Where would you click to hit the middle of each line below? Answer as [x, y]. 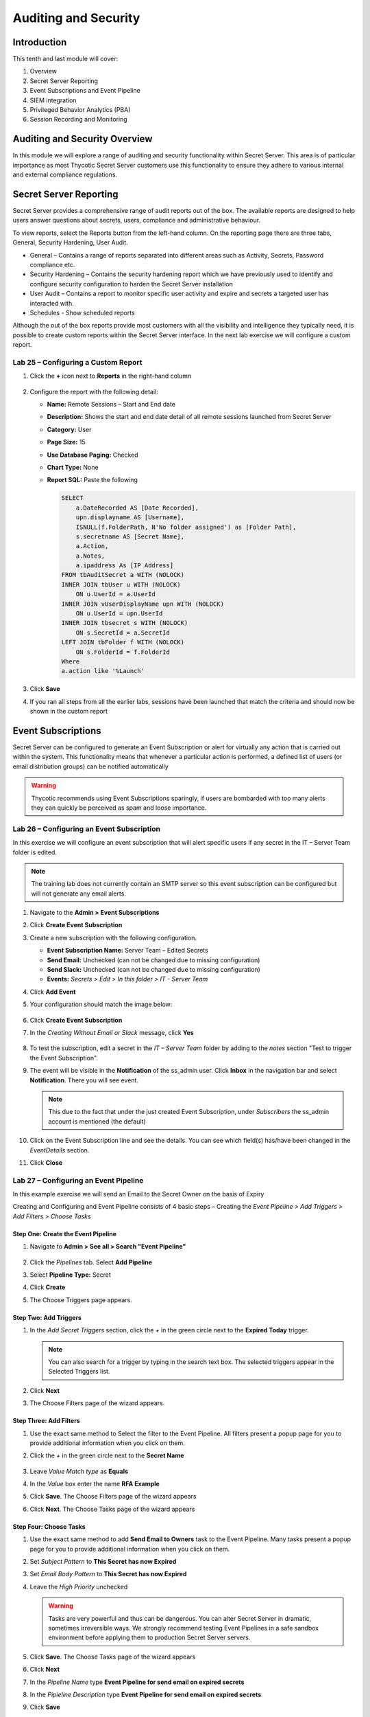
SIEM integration [53, 100]
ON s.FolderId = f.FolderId [123, 652]
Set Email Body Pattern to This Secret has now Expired [108, 1574]
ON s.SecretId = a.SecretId [123, 633]
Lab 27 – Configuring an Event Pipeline [78, 1180]
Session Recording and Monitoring [78, 120]
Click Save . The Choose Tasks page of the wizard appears [113, 1657]
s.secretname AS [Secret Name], [130, 536]
